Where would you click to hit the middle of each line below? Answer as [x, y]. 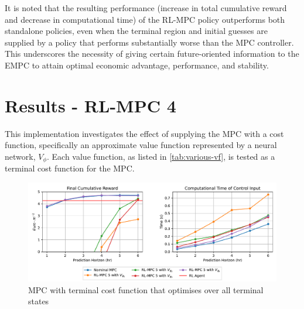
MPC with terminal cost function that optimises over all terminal [146, 289]
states [39, 301]
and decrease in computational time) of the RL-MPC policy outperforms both [145, 19]
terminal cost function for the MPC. [70, 168]
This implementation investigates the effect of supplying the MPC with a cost [144, 133]
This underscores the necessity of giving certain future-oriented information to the [152, 54]
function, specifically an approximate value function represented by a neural [141, 145]
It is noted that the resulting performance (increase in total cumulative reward [146, 8]
